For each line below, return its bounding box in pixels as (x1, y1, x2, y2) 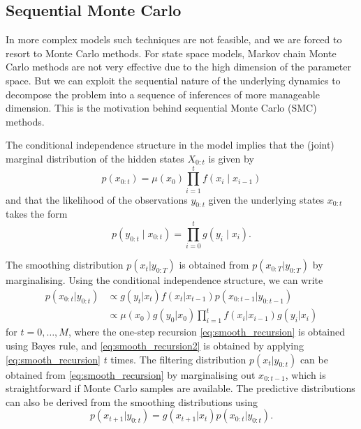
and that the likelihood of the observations (6, 192, 188, 206)
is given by (208, 151, 254, 165)
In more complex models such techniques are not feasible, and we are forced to (6, 32, 342, 47)
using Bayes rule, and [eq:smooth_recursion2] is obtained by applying (6, 338, 304, 352)
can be (300, 352, 328, 366)
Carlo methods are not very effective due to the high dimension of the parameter (6, 59, 351, 74)
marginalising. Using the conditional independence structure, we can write (6, 273, 323, 287)
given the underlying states (208, 192, 325, 206)
